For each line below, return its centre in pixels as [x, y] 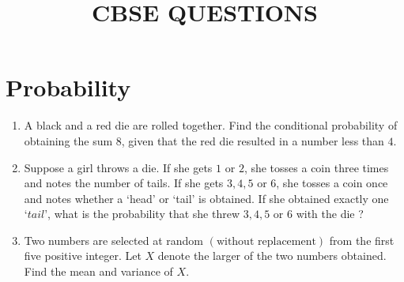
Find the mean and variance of [98, 271]
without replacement [266, 241]
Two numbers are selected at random [113, 240]
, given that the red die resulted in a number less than [253, 140]
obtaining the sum [68, 140]
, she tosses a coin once [332, 183]
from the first [362, 240]
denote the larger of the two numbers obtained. [272, 256]
